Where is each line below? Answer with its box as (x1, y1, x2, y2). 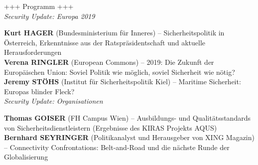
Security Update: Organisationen (4, 96, 103, 106)
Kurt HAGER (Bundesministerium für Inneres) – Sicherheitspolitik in (4, 27, 225, 38)
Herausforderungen (4, 47, 62, 57)
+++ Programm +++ (4, 1, 74, 11)
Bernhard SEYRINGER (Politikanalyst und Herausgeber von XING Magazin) (4, 132, 255, 143)
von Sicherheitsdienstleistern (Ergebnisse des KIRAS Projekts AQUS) (4, 122, 217, 133)
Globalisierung (4, 152, 48, 162)
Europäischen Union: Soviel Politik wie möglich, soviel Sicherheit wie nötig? (4, 66, 235, 77)
